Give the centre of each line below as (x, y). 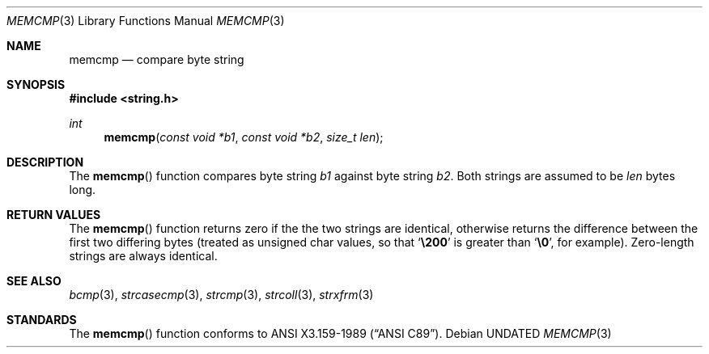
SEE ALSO (34, 281)
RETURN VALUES (54, 215)
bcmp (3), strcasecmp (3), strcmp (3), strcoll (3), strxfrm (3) (221, 295)
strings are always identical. (143, 256)
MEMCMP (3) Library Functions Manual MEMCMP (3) (146, 21)
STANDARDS (42, 320)
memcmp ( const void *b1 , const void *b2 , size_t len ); (244, 137)
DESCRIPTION (45, 162)
